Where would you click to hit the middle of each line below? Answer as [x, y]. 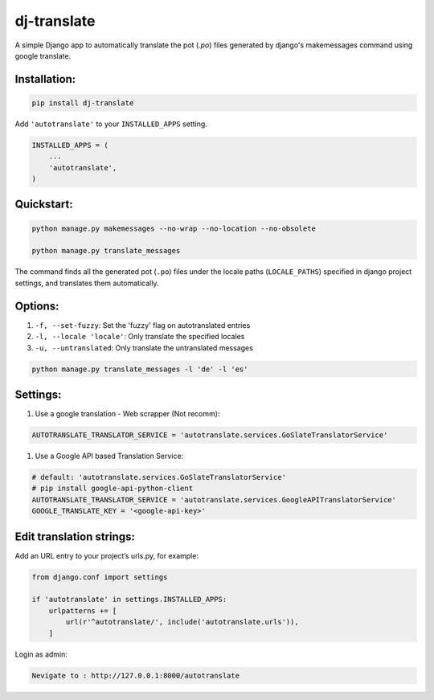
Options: [37, 306]
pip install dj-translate [83, 103]
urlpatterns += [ [83, 610]
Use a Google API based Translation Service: [109, 456]
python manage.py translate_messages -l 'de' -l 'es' [140, 369]
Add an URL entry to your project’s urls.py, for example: [106, 555]
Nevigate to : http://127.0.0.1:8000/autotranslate [136, 675]
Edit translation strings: [75, 536]
